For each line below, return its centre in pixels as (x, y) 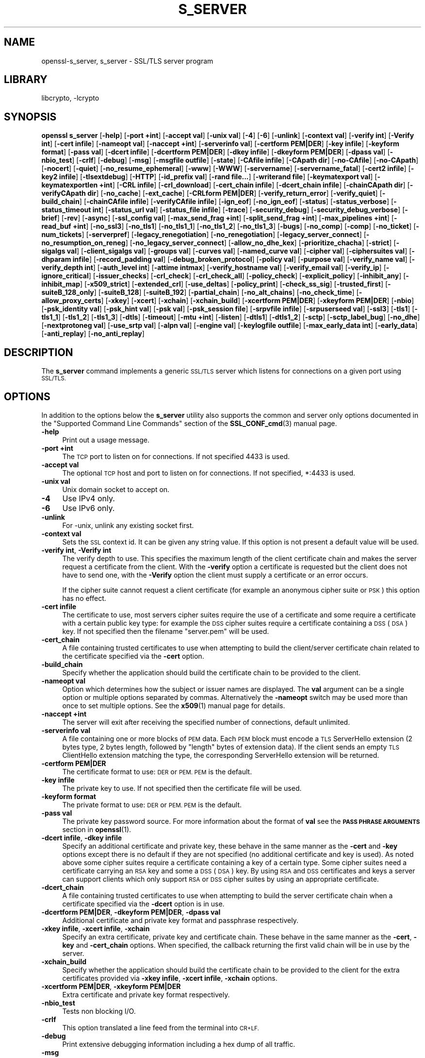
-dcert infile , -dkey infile (82, 837)
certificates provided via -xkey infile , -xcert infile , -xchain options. (170, 978)
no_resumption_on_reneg (83, 243)
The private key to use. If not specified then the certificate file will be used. (182, 788)
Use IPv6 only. (89, 508)
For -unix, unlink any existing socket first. (128, 525)
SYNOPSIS (30, 117)
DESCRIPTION (39, 352)
